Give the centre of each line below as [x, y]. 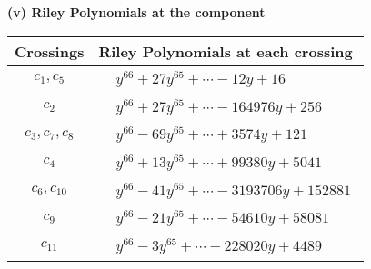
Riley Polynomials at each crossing [226, 51]
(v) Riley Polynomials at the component [136, 12]
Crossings [50, 51]
